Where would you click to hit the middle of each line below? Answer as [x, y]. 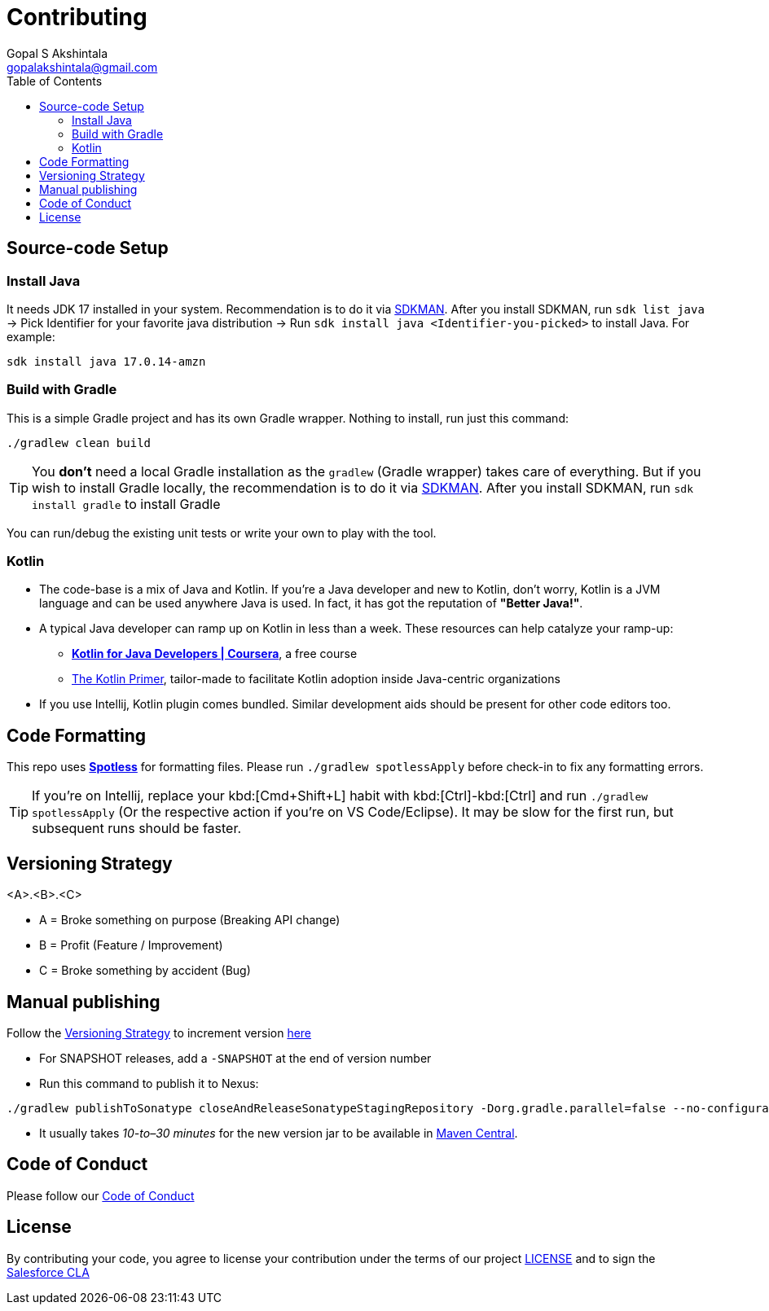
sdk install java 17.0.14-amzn [106, 361]
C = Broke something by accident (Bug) [145, 971]
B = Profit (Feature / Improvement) [131, 945]
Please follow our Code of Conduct [101, 1195]
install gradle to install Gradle [126, 504]
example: [31, 336]
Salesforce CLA [48, 1272]
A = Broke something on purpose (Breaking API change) [190, 920]
